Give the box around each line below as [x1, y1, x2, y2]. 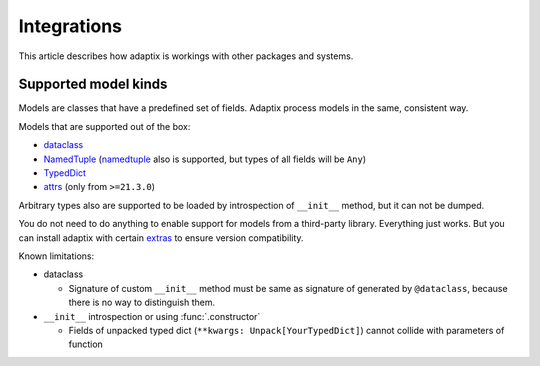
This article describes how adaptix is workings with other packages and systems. [18, 50, 354, 62]
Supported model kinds [18, 76, 168, 93]
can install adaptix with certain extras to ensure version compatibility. [18, 231, 304, 244]
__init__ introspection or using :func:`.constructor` [43, 310, 261, 322]
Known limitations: [18, 250, 95, 262]
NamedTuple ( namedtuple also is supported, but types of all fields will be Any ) [43, 153, 367, 165]
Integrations [18, 15, 123, 37]
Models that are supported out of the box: [18, 120, 191, 132]
